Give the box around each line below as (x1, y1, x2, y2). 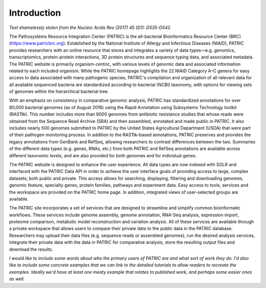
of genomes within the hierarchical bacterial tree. (9, 88, 109, 94)
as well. (9, 276, 25, 282)
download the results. (9, 246, 54, 252)
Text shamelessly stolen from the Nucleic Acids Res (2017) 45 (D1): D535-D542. (9, 25, 172, 30)
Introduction (9, 7, 61, 18)
